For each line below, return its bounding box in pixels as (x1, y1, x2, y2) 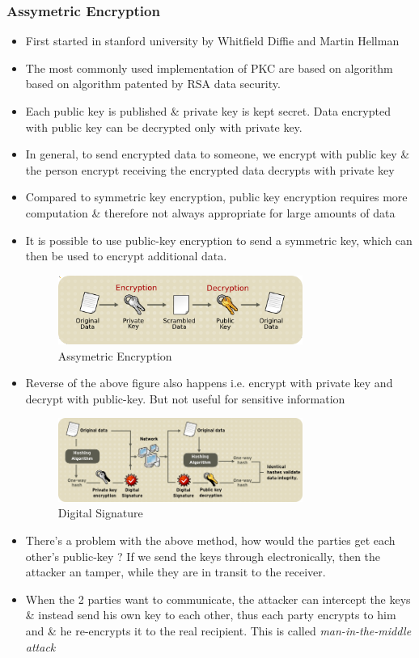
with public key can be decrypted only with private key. (25, 118, 303, 135)
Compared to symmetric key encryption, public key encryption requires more (25, 188, 408, 205)
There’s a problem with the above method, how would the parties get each (25, 532, 396, 549)
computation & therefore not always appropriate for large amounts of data (25, 204, 396, 221)
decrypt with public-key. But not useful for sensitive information (25, 390, 345, 407)
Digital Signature (57, 504, 143, 521)
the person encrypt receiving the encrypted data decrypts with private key (25, 161, 395, 178)
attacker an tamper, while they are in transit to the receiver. (25, 563, 326, 580)
